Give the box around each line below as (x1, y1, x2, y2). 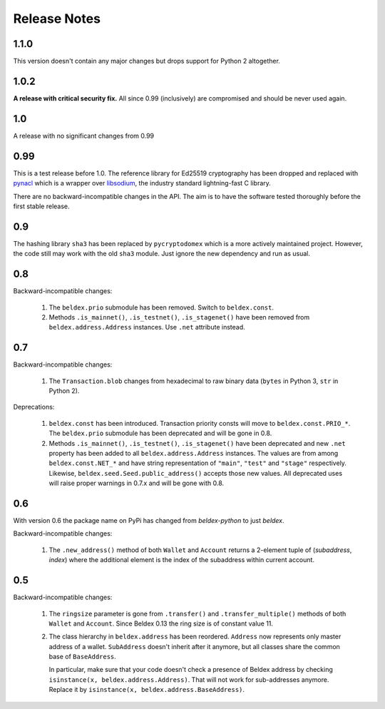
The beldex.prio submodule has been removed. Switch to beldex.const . (48, 303, 274, 312)
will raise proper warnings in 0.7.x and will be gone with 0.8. (48, 479, 225, 488)
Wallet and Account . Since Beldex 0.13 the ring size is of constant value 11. (48, 619, 274, 628)
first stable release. (13, 202, 71, 210)
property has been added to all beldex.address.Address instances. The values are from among (48, 449, 339, 457)
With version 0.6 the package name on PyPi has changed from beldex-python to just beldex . (13, 516, 284, 525)
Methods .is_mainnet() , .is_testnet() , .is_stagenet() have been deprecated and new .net (48, 439, 346, 447)
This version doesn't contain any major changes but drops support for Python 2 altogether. (13, 57, 281, 66)
